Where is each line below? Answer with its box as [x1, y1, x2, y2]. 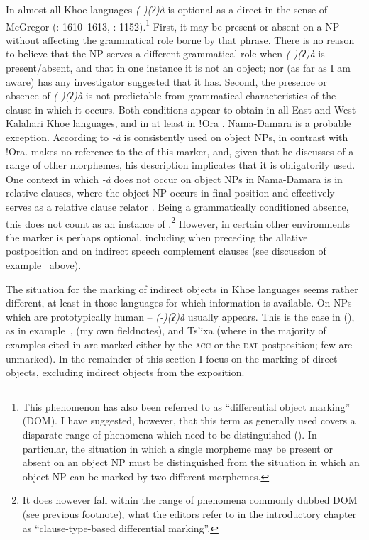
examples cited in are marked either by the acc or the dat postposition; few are [6, 336, 353, 351]
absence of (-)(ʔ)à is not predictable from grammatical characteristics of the [6, 88, 336, 103]
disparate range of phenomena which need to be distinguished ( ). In [22, 426, 317, 441]
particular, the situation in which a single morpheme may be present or [22, 441, 333, 456]
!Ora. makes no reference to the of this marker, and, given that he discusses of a [6, 143, 354, 158]
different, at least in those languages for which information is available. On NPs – [6, 295, 360, 310]
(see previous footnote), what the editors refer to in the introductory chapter [22, 506, 357, 521]
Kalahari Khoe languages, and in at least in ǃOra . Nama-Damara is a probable [6, 116, 351, 131]
